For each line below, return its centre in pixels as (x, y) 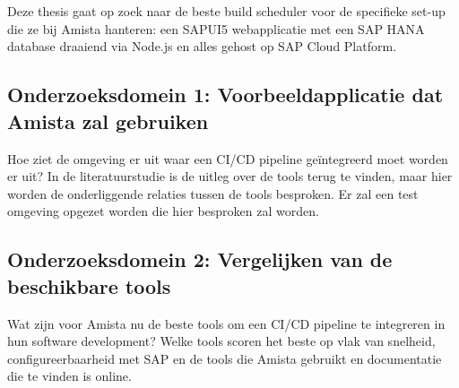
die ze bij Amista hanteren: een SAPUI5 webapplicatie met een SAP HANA (216, 28)
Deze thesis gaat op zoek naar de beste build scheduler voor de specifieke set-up (226, 11)
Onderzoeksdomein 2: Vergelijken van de (200, 259)
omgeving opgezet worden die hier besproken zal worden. (163, 211)
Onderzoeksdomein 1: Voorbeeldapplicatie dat (225, 95)
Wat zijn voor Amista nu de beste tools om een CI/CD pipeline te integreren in (226, 323)
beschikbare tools (89, 285)
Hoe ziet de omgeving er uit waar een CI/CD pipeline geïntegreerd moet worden (228, 158)
